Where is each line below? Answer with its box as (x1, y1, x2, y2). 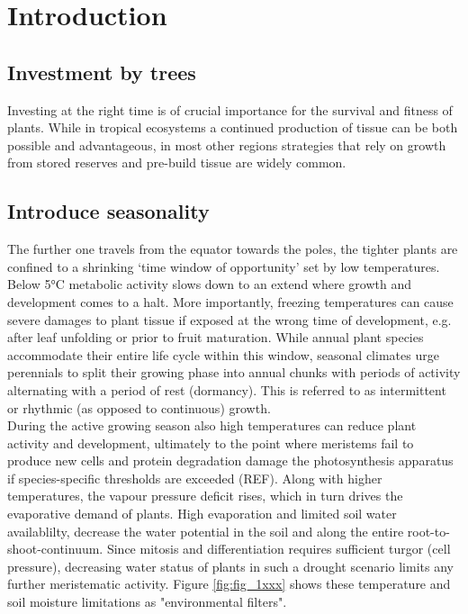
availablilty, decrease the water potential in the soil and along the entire (7, 521, 404, 540)
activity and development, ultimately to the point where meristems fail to (7, 433, 414, 452)
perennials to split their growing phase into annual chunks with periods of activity (7, 363, 461, 382)
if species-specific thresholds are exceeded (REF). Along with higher (7, 468, 382, 487)
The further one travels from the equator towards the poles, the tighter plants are (7, 239, 458, 258)
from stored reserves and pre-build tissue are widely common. (7, 153, 346, 172)
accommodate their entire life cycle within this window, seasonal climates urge (7, 345, 439, 364)
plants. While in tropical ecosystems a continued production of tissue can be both (7, 118, 458, 137)
